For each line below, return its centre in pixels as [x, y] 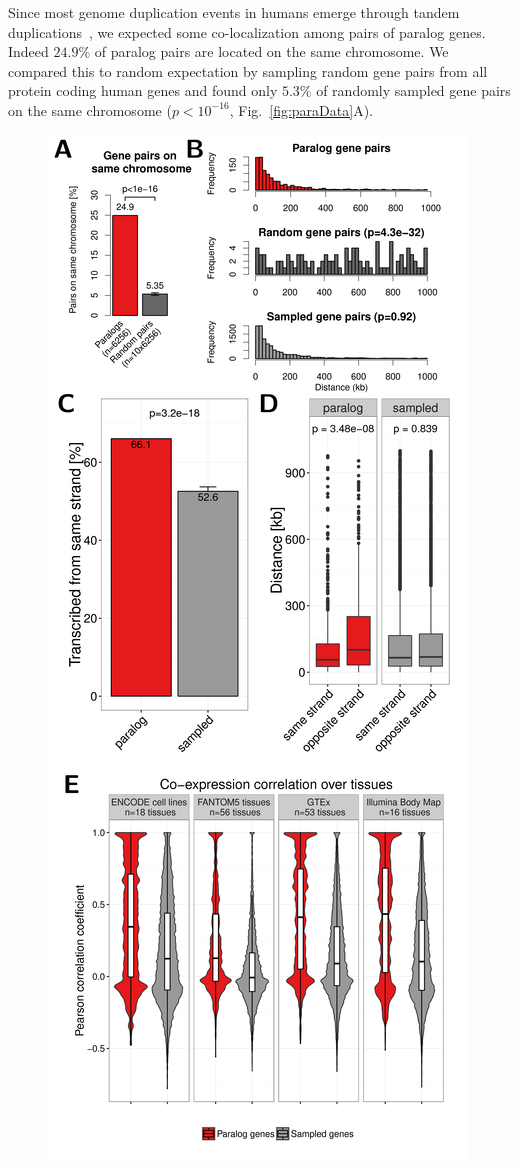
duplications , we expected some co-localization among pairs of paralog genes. [247, 31]
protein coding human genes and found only [143, 90]
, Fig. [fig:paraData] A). [301, 109]
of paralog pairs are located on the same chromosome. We [271, 51]
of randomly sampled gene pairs [413, 90]
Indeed [28, 51]
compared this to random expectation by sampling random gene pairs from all [248, 70]
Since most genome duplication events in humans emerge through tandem [234, 12]
